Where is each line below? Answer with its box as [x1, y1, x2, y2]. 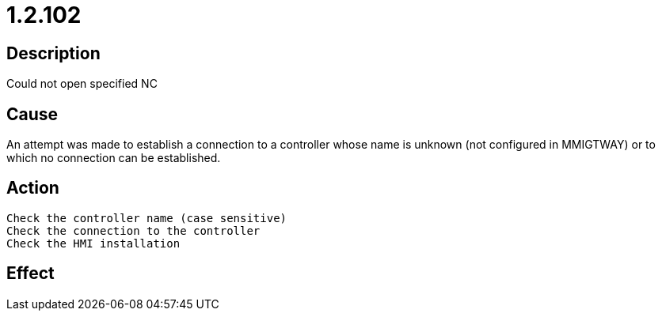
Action [6, 178, 59, 198]
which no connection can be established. [6, 151, 221, 165]
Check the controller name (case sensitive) [6, 211, 287, 225]
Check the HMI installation [6, 236, 181, 250]
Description [6, 43, 101, 63]
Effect [6, 263, 55, 284]
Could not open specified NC [6, 77, 158, 91]
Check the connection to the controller [6, 224, 261, 237]
